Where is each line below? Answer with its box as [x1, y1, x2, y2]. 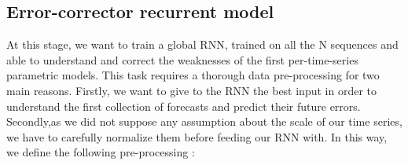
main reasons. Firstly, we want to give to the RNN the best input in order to [6, 82, 377, 98]
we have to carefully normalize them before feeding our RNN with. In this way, [6, 128, 388, 145]
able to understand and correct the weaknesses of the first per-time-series [6, 51, 358, 68]
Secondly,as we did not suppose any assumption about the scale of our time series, [6, 113, 402, 130]
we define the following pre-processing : [6, 144, 195, 160]
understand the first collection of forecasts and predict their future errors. [6, 97, 361, 114]
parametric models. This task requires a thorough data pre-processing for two [6, 67, 380, 83]
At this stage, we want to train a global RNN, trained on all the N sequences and [6, 36, 399, 53]
